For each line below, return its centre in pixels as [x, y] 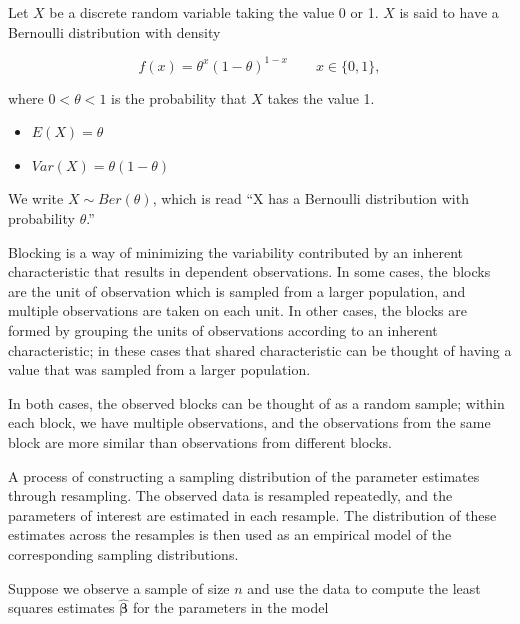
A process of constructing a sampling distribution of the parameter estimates [244, 475]
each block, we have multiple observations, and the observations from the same [249, 422]
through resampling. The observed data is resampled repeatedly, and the [230, 495]
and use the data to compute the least [364, 587]
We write [36, 198]
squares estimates [61, 607]
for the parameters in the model [230, 607]
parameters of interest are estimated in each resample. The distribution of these [252, 514]
